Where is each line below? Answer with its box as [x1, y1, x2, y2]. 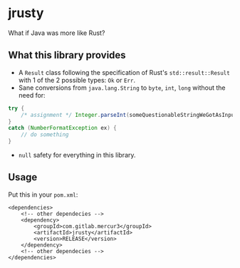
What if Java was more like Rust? [8, 29, 105, 37]
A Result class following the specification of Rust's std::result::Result [18, 68, 230, 76]
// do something [21, 131, 70, 138]
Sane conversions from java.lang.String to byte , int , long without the [18, 83, 226, 92]
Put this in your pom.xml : [8, 190, 78, 199]
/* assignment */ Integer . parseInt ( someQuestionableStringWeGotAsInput [21, 111, 238, 118]
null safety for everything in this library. [18, 151, 136, 159]
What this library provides [8, 49, 127, 61]
